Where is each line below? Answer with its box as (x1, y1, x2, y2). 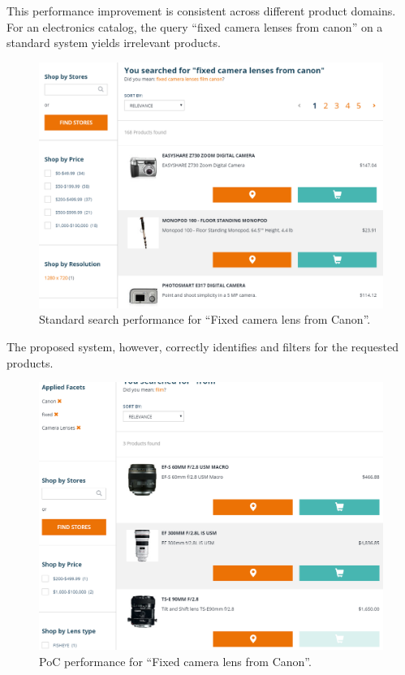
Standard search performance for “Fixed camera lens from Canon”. (39, 311, 371, 328)
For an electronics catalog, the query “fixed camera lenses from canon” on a (6, 18, 383, 35)
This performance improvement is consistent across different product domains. (6, 2, 396, 19)
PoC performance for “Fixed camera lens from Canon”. (39, 652, 312, 669)
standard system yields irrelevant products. (6, 34, 221, 51)
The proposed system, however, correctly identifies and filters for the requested (6, 338, 399, 355)
